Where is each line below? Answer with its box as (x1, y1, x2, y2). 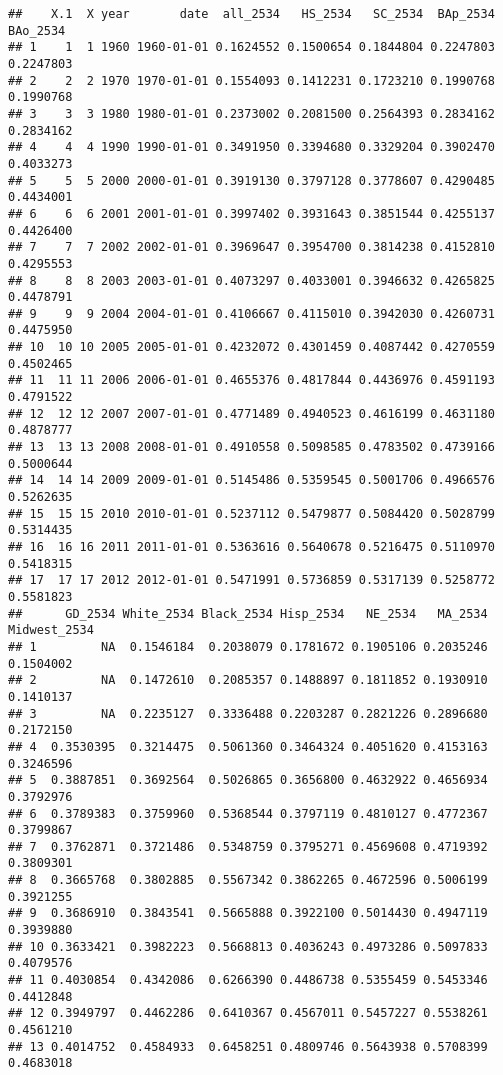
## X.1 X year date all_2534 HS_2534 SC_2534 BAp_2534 (8, 7, 495, 21)
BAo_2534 (8, 23, 66, 38)
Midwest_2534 (8, 623, 94, 638)
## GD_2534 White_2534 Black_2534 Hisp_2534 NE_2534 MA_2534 (8, 606, 488, 621)
